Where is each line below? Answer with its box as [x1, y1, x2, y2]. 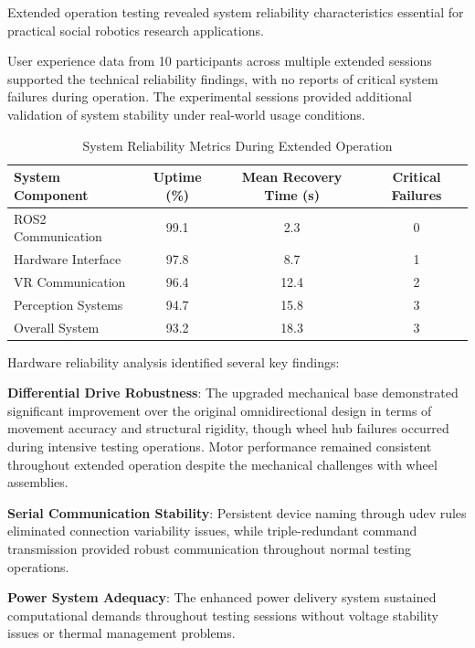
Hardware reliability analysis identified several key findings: [7, 352, 340, 371]
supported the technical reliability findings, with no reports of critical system [7, 69, 438, 88]
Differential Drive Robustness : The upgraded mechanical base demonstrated [7, 383, 459, 402]
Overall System [14, 317, 100, 336]
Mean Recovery [241, 167, 343, 186]
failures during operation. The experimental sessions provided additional [7, 87, 412, 106]
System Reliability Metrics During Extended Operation [82, 135, 393, 154]
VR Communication [14, 271, 126, 291]
